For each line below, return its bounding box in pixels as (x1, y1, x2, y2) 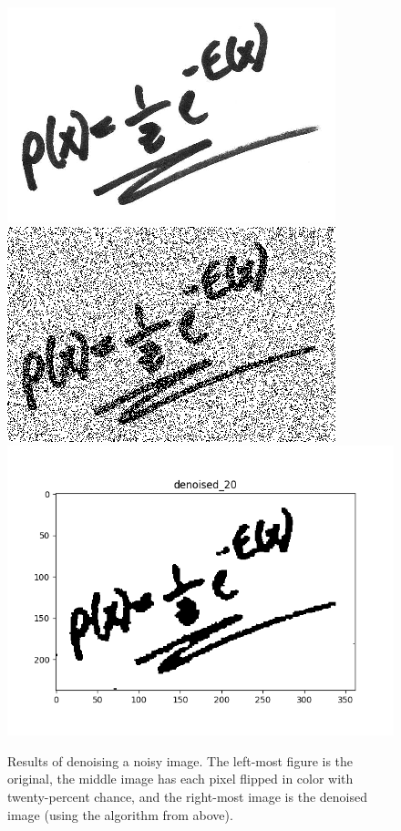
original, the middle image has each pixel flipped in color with (7, 769, 354, 788)
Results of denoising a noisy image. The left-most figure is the (7, 751, 354, 770)
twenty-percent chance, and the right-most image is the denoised (7, 786, 367, 805)
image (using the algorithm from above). (7, 805, 233, 824)
